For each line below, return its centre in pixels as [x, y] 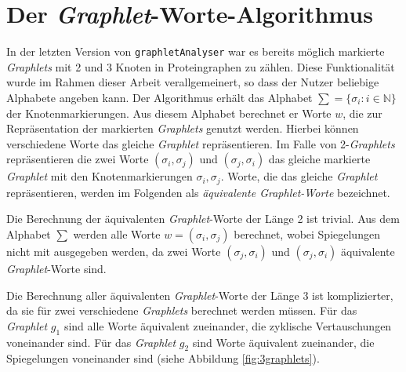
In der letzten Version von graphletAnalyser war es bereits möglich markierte [196, 51]
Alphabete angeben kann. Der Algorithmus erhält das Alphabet [159, 97]
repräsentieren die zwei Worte [78, 159]
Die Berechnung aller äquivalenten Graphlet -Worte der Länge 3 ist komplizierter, [200, 295]
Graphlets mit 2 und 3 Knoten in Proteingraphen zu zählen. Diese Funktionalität [201, 66]
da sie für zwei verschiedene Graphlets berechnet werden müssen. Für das [182, 310]
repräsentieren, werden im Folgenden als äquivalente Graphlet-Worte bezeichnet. [198, 192]
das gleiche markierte [319, 159]
